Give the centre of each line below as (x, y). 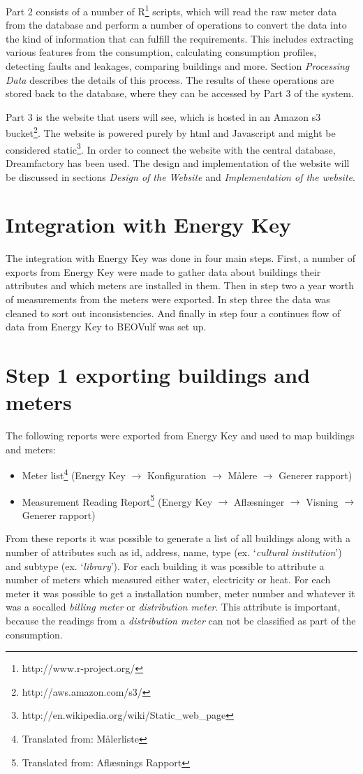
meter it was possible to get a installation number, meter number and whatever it (180, 593)
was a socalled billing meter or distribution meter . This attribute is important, (173, 607)
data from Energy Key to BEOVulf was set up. (106, 327)
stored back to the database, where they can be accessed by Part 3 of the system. (180, 93)
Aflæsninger (259, 501)
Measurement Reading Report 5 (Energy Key (117, 500)
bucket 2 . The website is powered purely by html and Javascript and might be (171, 132)
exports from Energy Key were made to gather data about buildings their (163, 271)
